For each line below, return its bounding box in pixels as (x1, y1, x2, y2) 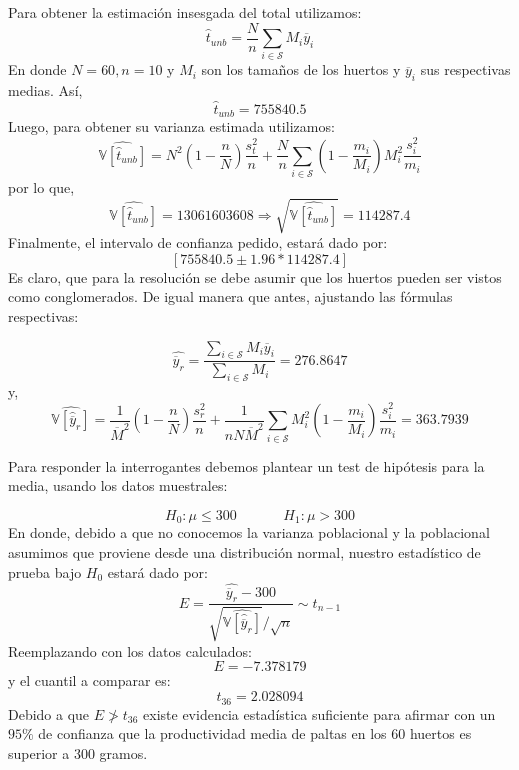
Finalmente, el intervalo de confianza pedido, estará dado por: (8, 232, 388, 253)
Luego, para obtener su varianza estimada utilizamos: (8, 116, 335, 137)
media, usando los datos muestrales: (8, 475, 228, 496)
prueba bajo (8, 561, 82, 582)
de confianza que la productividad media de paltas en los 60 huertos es (38, 723, 472, 744)
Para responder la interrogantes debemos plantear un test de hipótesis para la (8, 455, 485, 476)
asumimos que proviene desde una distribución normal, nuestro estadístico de (8, 542, 481, 563)
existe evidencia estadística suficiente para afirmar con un (143, 703, 496, 724)
